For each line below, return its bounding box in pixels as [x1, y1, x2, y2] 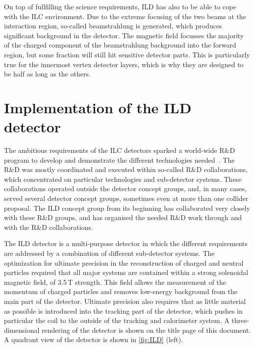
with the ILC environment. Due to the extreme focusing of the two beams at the [4, 11, 246, 21]
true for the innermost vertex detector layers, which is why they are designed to [4, 59, 244, 69]
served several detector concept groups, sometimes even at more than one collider [4, 193, 249, 203]
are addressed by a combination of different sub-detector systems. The [4, 248, 215, 258]
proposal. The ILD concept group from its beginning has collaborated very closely [4, 202, 250, 213]
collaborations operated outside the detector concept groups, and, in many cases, [4, 183, 247, 194]
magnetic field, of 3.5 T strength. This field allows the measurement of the [4, 276, 227, 287]
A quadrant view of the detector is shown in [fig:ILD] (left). [4, 334, 183, 345]
